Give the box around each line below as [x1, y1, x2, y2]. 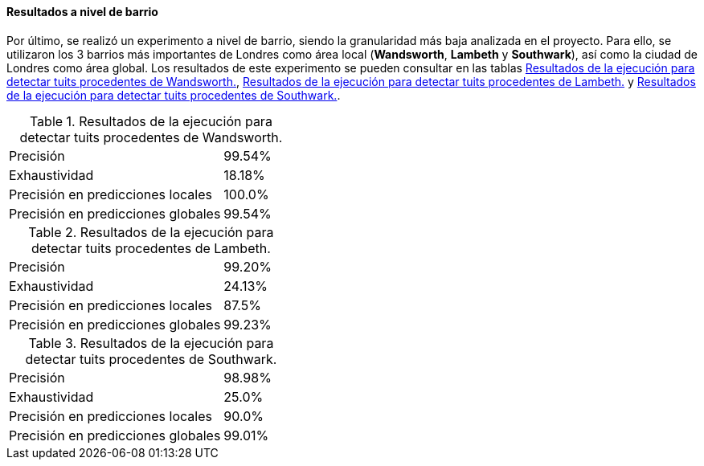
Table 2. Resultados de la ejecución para [28, 223, 274, 240]
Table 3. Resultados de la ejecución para [28, 334, 274, 351]
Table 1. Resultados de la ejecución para [29, 112, 272, 129]
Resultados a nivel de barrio [6, 5, 158, 18]
